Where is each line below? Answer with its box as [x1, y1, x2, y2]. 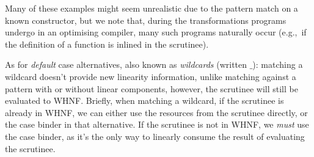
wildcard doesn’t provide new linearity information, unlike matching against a [5, 70, 296, 82]
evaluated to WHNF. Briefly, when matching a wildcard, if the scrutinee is [5, 94, 284, 107]
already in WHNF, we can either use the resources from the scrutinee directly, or [5, 106, 308, 119]
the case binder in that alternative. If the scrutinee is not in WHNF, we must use [5, 118, 309, 131]
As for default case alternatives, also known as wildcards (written [5, 58, 247, 71]
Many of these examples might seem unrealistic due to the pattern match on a [5, 2, 298, 14]
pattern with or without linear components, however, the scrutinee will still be [5, 82, 298, 95]
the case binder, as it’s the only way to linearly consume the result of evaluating [5, 130, 305, 142]
